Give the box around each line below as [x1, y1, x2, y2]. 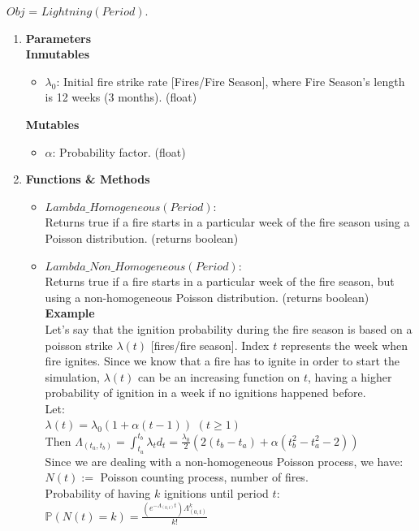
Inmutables [25, 45, 89, 63]
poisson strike [45, 336, 113, 353]
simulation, [45, 368, 100, 385]
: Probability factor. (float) [52, 143, 186, 160]
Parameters [25, 29, 92, 46]
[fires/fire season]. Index [150, 336, 270, 353]
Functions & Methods [25, 171, 150, 188]
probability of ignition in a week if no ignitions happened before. [45, 384, 366, 401]
